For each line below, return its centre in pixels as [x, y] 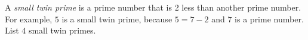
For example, [29, 19]
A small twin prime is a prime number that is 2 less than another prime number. [153, 7]
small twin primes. [62, 30]
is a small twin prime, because [117, 19]
